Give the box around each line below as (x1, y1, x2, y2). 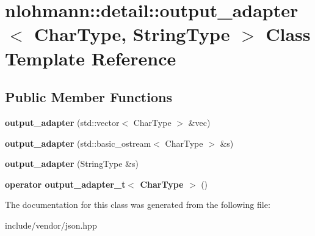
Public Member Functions (5, 87, 172, 106)
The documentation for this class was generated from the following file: (5, 198, 270, 211)
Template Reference (5, 45, 176, 70)
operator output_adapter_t (5, 177, 126, 190)
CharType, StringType (34, 21, 230, 46)
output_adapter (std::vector (5, 116, 120, 128)
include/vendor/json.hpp (5, 218, 97, 231)
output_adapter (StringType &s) (5, 157, 139, 170)
